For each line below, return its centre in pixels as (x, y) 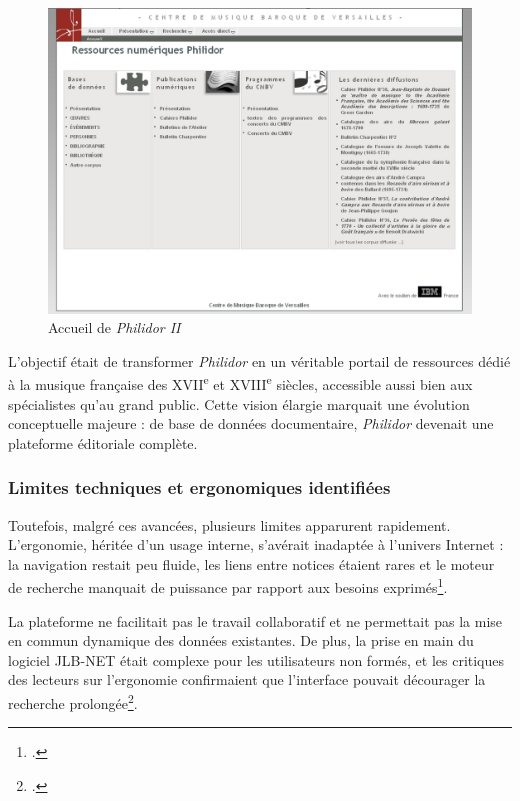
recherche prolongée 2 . (73, 701)
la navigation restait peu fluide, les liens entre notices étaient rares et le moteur (251, 563)
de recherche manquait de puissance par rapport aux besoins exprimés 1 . (228, 586)
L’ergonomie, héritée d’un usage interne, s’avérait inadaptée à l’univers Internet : (256, 544)
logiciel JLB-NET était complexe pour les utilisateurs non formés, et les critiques (256, 659)
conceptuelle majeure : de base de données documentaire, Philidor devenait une (251, 423)
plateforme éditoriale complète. (103, 442)
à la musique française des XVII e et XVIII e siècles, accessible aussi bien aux (240, 383)
